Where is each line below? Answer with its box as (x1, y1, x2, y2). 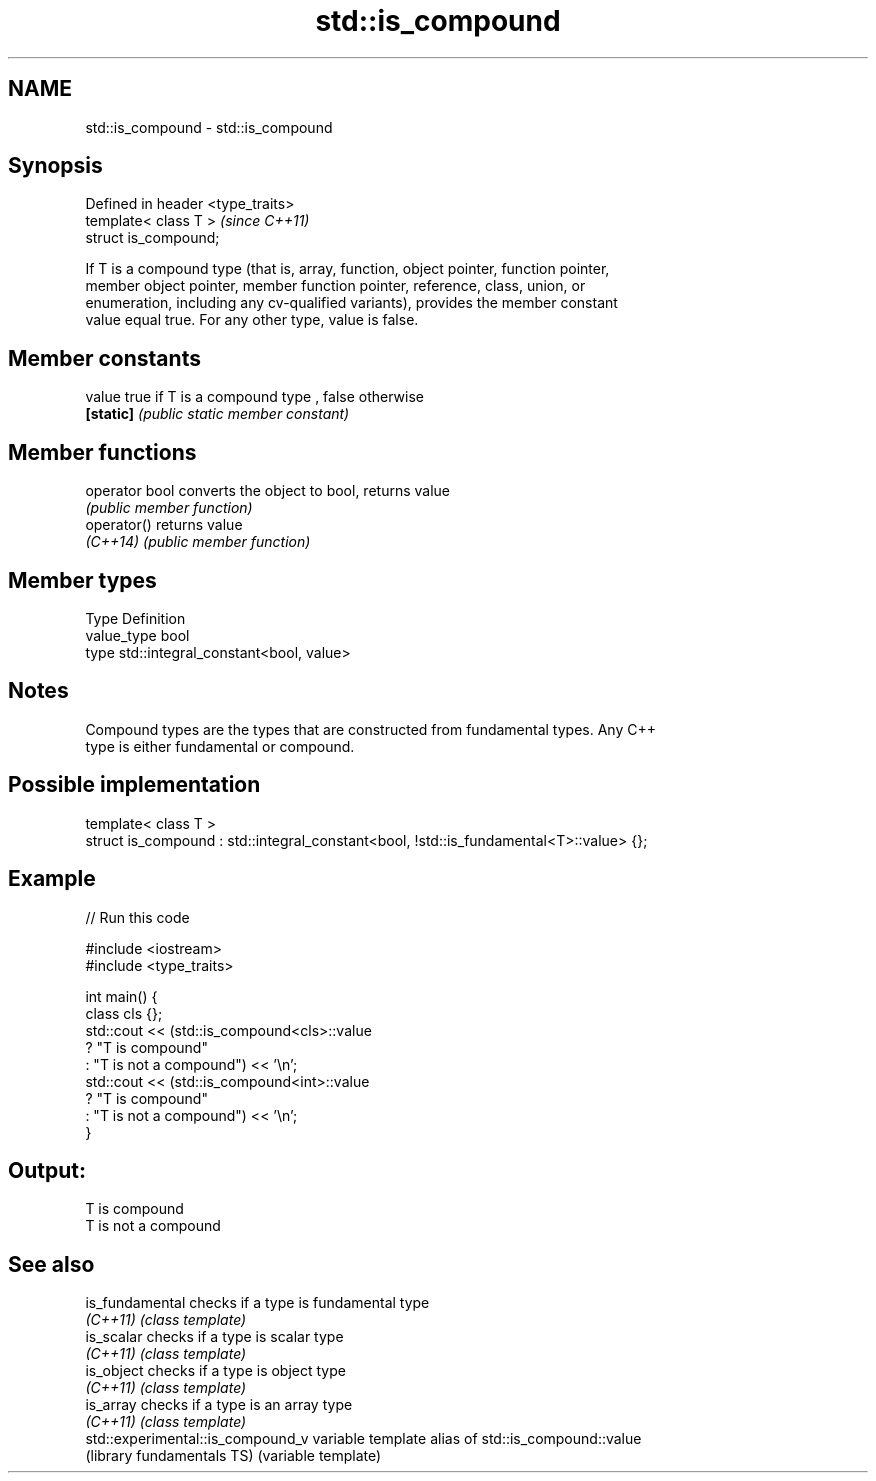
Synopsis (8, 153, 103, 179)
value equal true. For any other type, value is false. (85, 311, 419, 329)
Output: (8, 1157, 86, 1183)
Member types (8, 567, 157, 593)
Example (8, 866, 96, 892)
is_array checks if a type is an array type (85, 1396, 353, 1414)
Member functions (8, 439, 197, 465)
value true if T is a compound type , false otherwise (85, 388, 425, 406)
